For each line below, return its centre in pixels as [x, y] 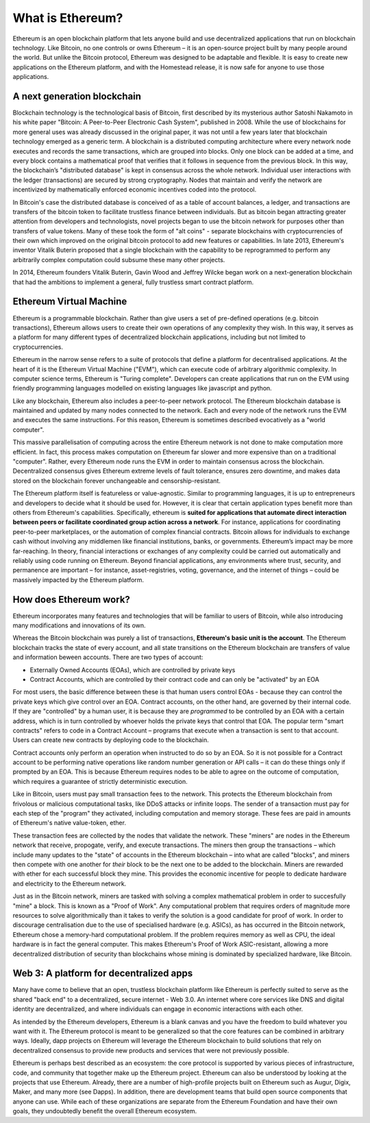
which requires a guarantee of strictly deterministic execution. [100, 781]
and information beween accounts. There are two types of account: [108, 657]
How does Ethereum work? [71, 600]
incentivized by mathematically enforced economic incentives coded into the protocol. [135, 189]
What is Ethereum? [68, 18]
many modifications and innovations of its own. [79, 625]
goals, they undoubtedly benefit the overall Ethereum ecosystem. [105, 1111]
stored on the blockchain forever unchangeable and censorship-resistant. [116, 481]
